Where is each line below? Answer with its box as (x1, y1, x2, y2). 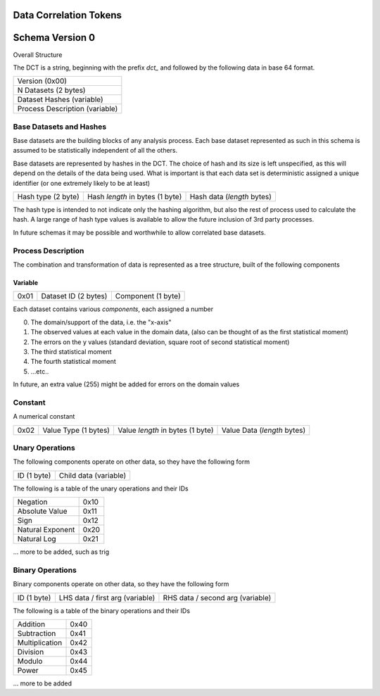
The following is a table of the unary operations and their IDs (13, 484, 189, 493)
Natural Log (17, 534, 56, 544)
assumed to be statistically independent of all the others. (13, 146, 178, 155)
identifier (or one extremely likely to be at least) (13, 179, 151, 187)
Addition (17, 619, 46, 629)
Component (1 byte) (115, 291, 181, 301)
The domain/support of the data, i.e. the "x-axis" (30, 317, 172, 327)
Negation (17, 497, 49, 507)
